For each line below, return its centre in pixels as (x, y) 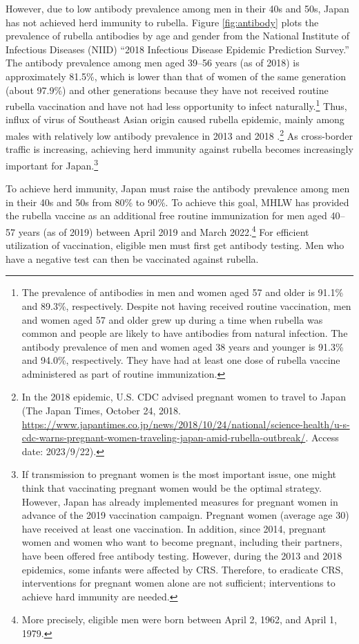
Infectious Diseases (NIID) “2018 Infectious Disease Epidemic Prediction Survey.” (177, 49)
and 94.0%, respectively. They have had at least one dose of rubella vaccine (181, 360)
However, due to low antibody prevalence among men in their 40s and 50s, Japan (177, 8)
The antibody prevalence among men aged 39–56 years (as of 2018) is (153, 63)
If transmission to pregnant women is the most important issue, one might (179, 474)
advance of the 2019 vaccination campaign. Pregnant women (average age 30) (185, 515)
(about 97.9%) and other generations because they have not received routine (167, 90)
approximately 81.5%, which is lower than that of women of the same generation (176, 76)
